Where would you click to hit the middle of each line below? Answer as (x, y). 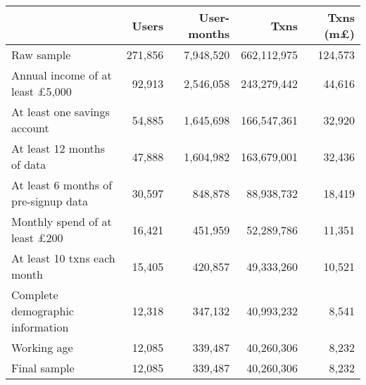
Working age (42, 347)
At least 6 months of (62, 185)
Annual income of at (62, 75)
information (40, 327)
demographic (43, 311)
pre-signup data (50, 201)
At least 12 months (58, 148)
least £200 (37, 238)
